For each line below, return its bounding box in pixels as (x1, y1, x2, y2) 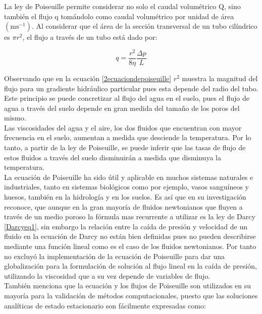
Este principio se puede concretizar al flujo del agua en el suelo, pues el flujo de (4, 93, 249, 103)
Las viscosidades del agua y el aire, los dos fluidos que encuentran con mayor (4, 122, 242, 133)
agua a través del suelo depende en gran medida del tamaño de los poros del (4, 102, 240, 113)
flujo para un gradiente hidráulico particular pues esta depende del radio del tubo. (4, 83, 258, 93)
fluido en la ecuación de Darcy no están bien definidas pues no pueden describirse (4, 231, 256, 241)
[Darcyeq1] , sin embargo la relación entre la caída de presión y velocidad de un (4, 221, 247, 231)
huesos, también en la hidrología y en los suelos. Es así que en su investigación (4, 192, 246, 202)
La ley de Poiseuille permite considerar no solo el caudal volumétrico (4, 1, 217, 11)
